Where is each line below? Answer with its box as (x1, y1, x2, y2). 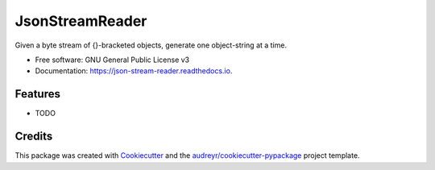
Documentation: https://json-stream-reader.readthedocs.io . (35, 66, 233, 76)
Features (14, 87, 60, 101)
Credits (14, 130, 53, 143)
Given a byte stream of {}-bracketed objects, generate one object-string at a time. (14, 40, 288, 50)
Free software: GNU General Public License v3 (35, 55, 190, 64)
